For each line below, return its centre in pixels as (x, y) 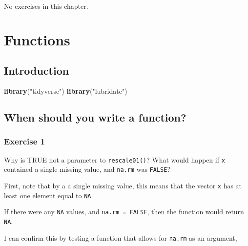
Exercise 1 (24, 141)
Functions (37, 39)
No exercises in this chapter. (46, 6)
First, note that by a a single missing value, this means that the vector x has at (123, 186)
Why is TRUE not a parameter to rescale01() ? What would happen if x (114, 159)
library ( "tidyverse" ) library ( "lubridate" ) (66, 91)
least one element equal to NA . (49, 195)
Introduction (37, 71)
